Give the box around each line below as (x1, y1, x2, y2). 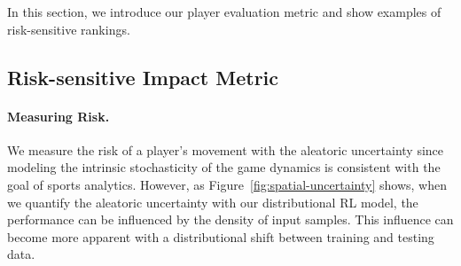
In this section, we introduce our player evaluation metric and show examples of (7, 3, 441, 20)
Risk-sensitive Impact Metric (7, 63, 279, 90)
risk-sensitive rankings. (7, 20, 130, 38)
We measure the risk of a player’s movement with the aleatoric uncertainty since (7, 140, 443, 159)
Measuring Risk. (7, 106, 110, 125)
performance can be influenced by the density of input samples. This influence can (7, 210, 454, 229)
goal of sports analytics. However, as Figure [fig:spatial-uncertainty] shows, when (7, 175, 447, 193)
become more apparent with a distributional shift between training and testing (7, 227, 434, 246)
